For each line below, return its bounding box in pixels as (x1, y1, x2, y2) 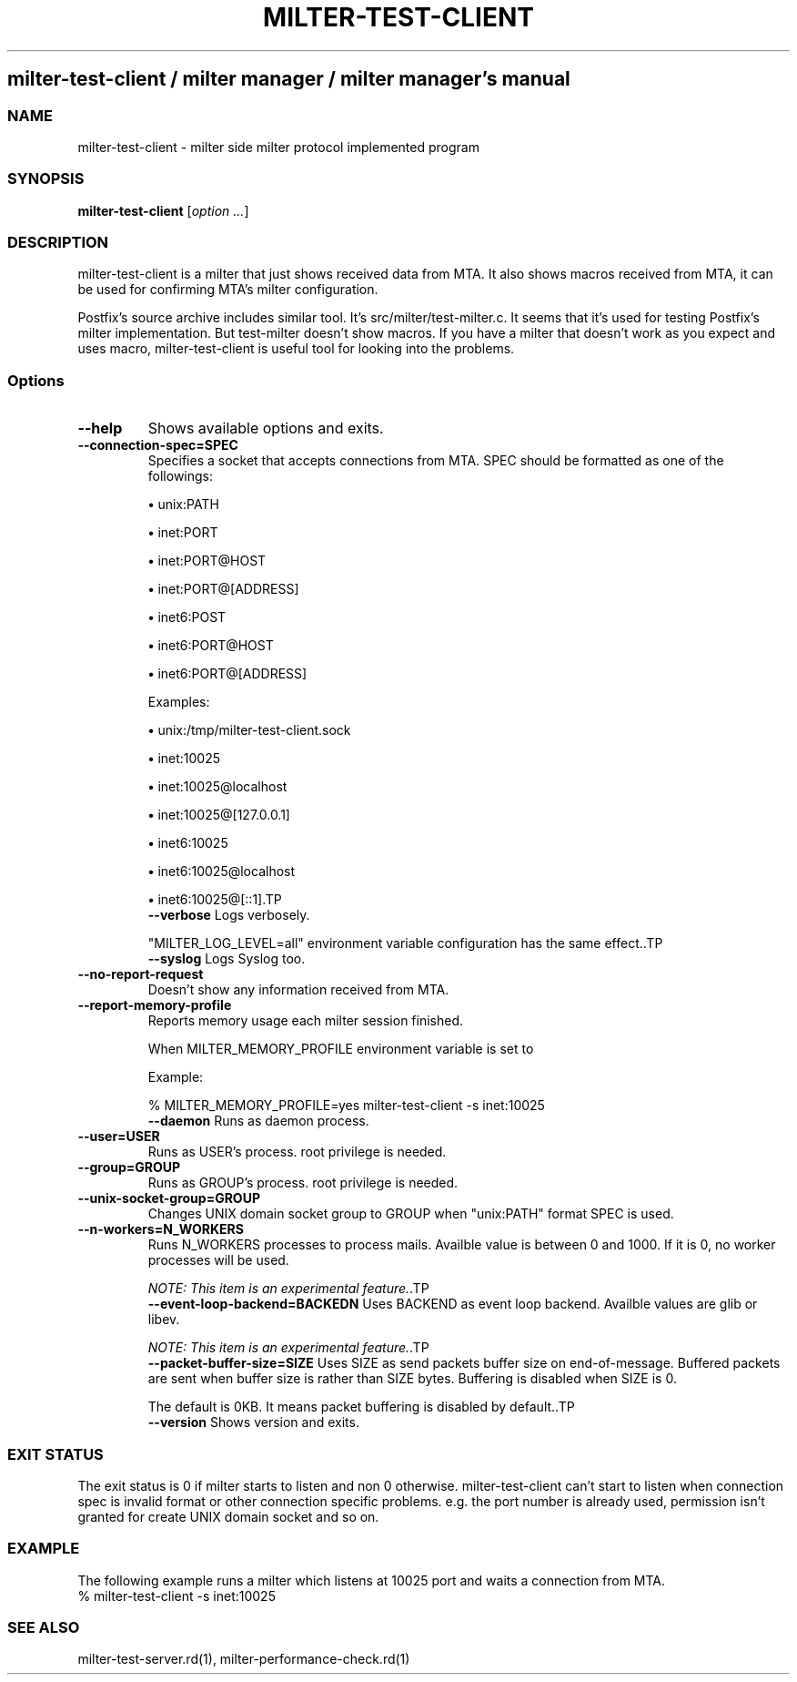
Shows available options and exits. (147, 419, 384, 438)
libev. (147, 1311, 180, 1328)
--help (77, 419, 123, 438)
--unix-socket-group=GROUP (77, 1190, 260, 1207)
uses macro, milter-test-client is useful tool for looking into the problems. (77, 341, 515, 357)
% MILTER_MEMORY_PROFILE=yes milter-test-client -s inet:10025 (147, 1097, 545, 1114)
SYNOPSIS (7, 169, 85, 189)
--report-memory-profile (77, 997, 232, 1014)
